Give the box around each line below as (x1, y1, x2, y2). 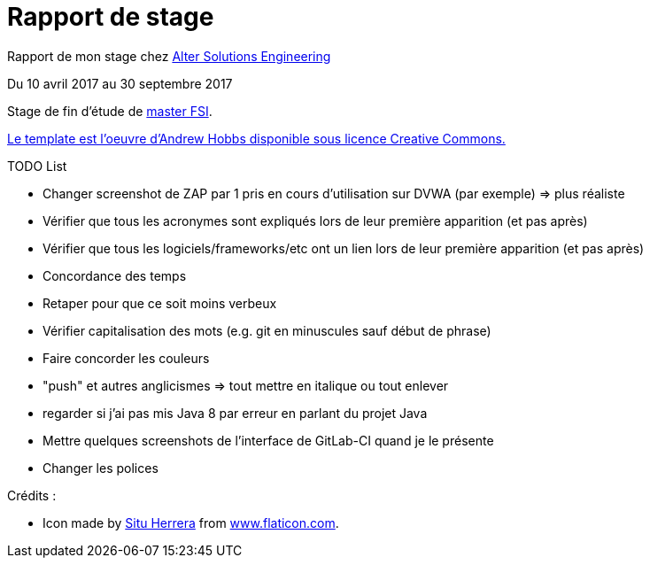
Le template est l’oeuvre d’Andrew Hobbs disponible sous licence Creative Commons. (7, 130, 506, 146)
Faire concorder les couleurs (43, 350, 210, 366)
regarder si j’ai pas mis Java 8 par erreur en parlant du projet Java (43, 405, 428, 421)
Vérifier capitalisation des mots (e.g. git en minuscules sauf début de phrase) (43, 322, 491, 338)
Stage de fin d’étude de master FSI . (7, 103, 213, 119)
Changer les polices (43, 460, 159, 476)
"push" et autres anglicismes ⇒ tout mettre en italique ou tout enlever (43, 377, 449, 393)
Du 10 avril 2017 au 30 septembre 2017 (7, 75, 233, 91)
